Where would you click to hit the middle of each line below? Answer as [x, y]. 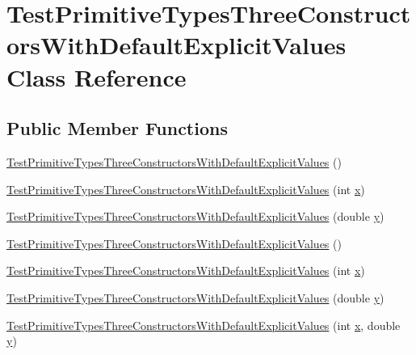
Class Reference [97, 76]
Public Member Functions [117, 128]
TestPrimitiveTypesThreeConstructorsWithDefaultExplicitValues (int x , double [204, 325]
